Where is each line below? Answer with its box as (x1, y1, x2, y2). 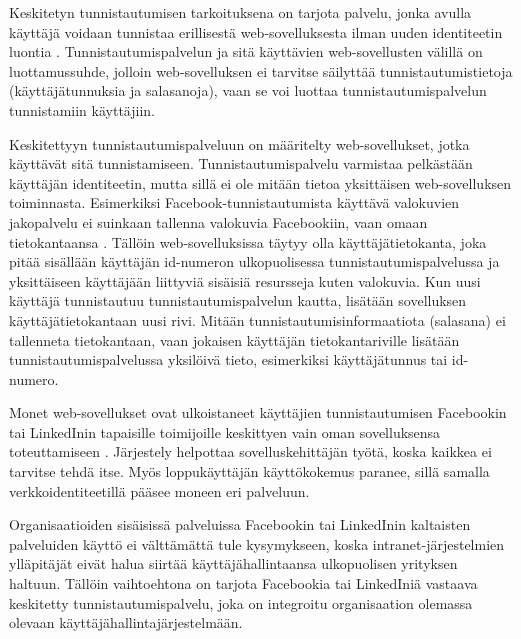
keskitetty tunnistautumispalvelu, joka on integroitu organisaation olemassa (9, 592, 473, 613)
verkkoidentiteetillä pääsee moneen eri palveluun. (9, 480, 310, 501)
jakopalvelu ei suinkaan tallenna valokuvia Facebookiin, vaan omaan (9, 211, 428, 232)
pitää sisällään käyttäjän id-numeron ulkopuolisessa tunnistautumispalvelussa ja (9, 251, 500, 272)
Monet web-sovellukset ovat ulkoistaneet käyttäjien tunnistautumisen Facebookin (9, 402, 507, 423)
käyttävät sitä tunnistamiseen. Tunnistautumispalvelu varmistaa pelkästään (9, 153, 473, 174)
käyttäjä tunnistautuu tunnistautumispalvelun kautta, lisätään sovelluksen (9, 290, 467, 311)
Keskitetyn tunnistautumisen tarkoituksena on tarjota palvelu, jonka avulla (9, 2, 472, 22)
